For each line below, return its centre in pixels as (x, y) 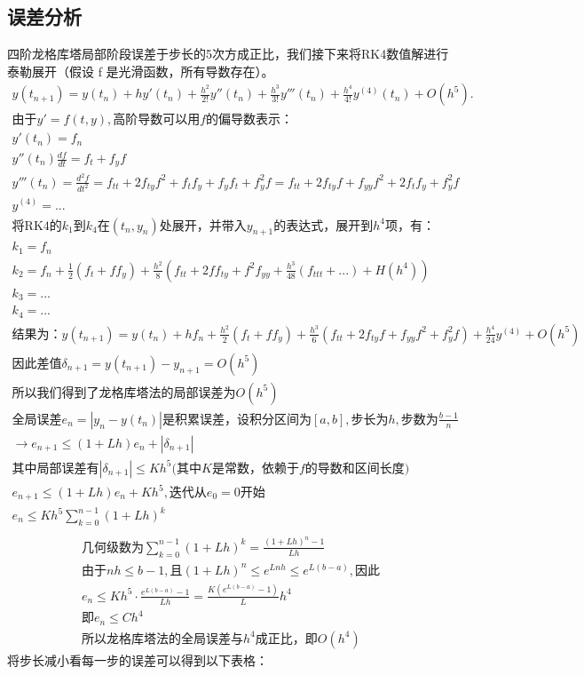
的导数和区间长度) (357, 469)
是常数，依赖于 (255, 469)
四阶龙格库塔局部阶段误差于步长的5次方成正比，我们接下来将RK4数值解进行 (228, 54)
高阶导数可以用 (157, 120)
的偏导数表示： (250, 120)
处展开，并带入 (203, 226)
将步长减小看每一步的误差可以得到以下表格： (138, 659)
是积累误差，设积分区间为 (237, 420)
